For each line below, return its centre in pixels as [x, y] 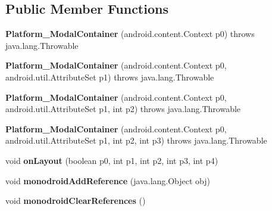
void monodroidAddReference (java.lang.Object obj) [108, 180]
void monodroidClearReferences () [76, 201]
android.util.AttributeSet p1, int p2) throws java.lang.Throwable [123, 109]
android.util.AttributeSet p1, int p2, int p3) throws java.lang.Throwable [136, 140]
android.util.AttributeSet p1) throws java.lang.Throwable [110, 77]
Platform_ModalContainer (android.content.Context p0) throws [130, 34]
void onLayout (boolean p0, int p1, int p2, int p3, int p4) [112, 160]
